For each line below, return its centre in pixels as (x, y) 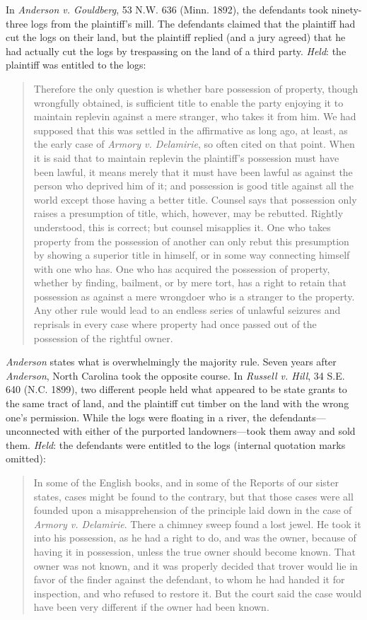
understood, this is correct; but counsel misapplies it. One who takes (182, 227)
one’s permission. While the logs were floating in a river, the (136, 417)
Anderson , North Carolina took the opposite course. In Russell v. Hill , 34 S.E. (175, 375)
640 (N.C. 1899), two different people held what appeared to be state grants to (176, 389)
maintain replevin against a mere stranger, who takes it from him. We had (195, 116)
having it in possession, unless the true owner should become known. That (195, 551)
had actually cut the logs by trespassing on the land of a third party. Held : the (176, 51)
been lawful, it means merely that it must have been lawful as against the (193, 171)
